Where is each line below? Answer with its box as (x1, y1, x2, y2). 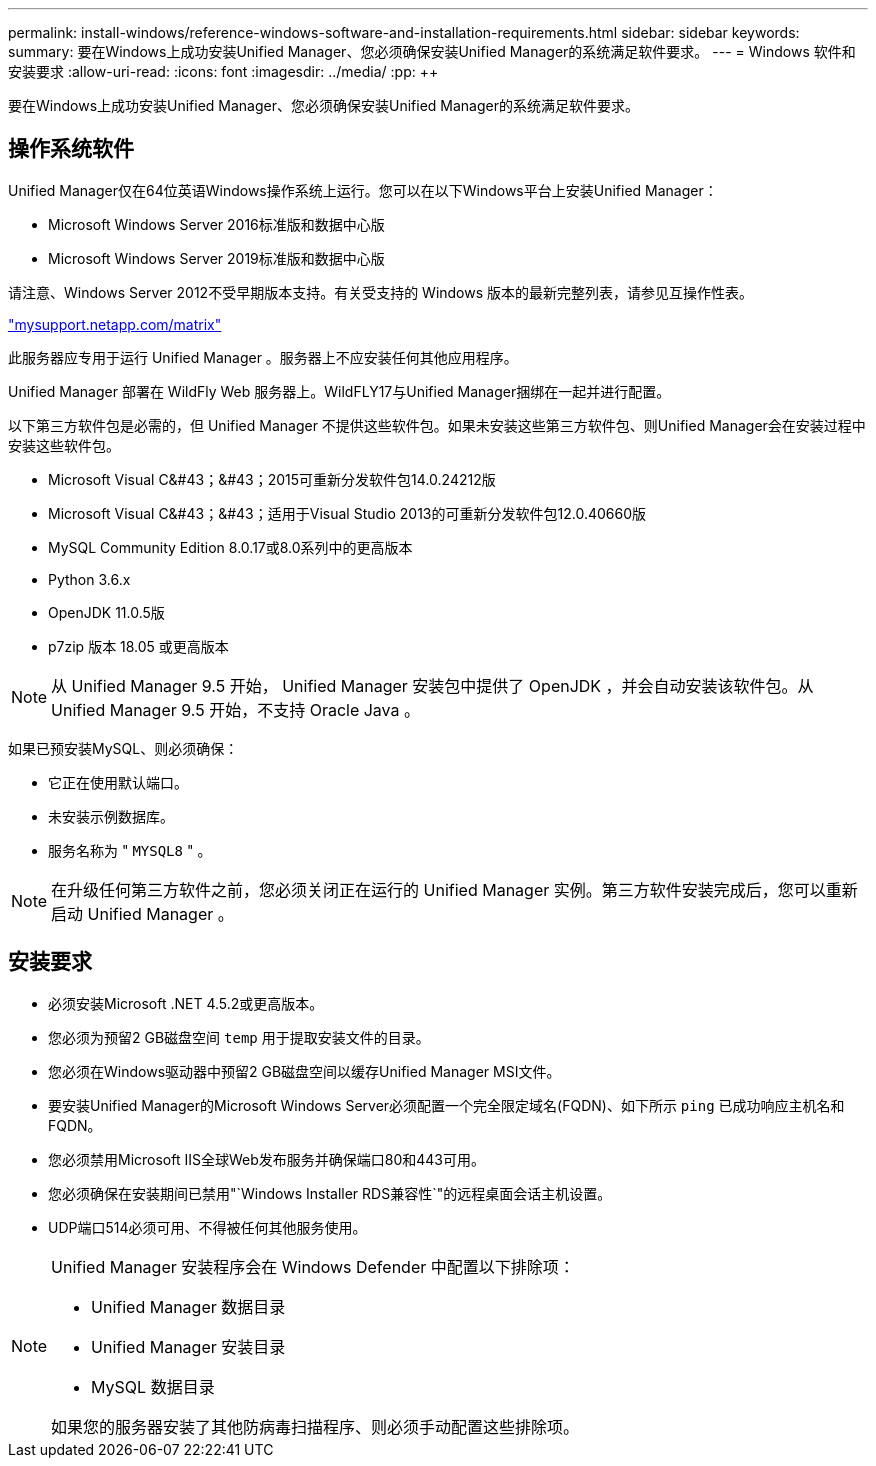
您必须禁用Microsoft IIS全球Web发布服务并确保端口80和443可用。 (48, 1150, 486, 1168)
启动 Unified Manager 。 (51, 903, 234, 924)
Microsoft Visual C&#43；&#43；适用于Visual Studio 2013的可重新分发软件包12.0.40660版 (48, 504, 647, 522)
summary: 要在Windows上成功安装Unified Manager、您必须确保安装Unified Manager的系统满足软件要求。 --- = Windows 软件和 (8, 43, 856, 60)
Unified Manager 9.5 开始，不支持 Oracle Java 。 (51, 699, 421, 720)
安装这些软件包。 (8, 436, 120, 454)
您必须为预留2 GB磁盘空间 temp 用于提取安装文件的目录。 (48, 1028, 430, 1046)
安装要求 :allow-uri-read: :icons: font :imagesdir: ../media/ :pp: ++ (8, 63, 439, 80)
